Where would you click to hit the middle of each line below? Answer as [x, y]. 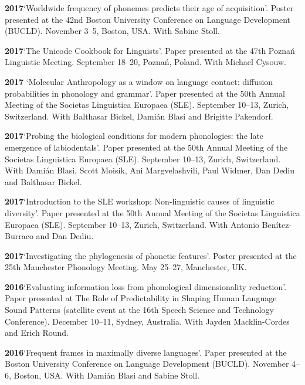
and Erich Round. [37, 333]
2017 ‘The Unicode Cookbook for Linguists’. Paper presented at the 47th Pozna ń [150, 50]
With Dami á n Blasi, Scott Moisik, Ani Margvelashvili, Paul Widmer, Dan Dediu [150, 170]
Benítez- [277, 224]
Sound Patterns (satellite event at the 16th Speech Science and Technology [139, 310]
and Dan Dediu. [65, 236]
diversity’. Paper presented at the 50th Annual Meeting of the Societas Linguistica [152, 212]
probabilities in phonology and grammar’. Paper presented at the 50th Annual [145, 93]
